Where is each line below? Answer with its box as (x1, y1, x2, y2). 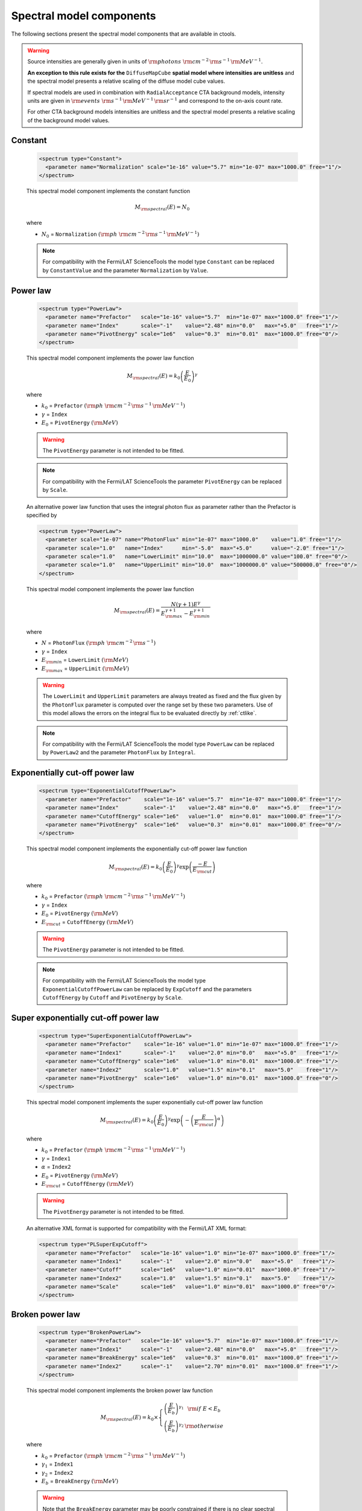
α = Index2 (41, 1163, 71, 1171)
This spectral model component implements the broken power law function (26, 1387, 214, 1394)
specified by (26, 511, 57, 519)
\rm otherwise (185, 1423, 223, 1429)
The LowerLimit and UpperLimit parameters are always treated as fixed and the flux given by (42, 693, 282, 700)
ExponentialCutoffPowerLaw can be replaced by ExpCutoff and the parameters (42, 985, 252, 992)
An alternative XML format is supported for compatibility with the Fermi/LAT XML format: (26, 1225, 247, 1232)
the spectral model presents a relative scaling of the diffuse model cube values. (27, 77, 226, 85)
